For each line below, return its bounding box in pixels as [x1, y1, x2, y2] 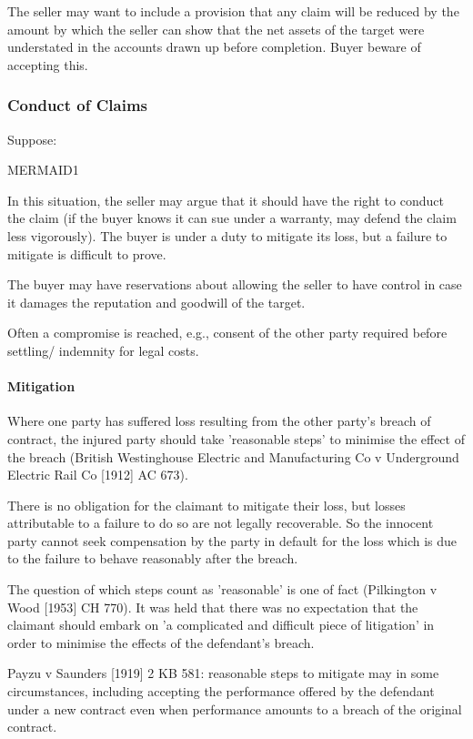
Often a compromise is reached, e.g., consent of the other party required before [7, 323, 448, 342]
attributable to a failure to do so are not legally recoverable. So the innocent [7, 513, 434, 532]
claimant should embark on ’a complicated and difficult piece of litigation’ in [7, 615, 435, 634]
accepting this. [7, 55, 88, 74]
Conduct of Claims [7, 94, 147, 116]
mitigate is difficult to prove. [7, 244, 166, 263]
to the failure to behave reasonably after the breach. [7, 549, 298, 568]
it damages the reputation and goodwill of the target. [7, 292, 306, 311]
